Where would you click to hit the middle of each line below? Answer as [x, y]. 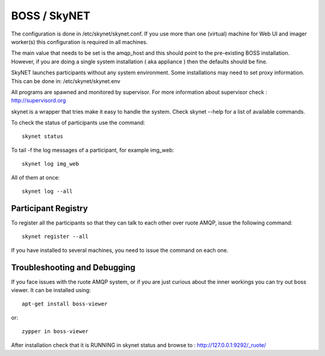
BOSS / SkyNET [51, 16]
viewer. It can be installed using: [51, 290]
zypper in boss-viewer [55, 332]
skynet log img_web [51, 164]
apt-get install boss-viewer [65, 304]
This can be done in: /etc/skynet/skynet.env [66, 81]
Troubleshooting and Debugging [73, 267]
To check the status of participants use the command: [78, 123]
